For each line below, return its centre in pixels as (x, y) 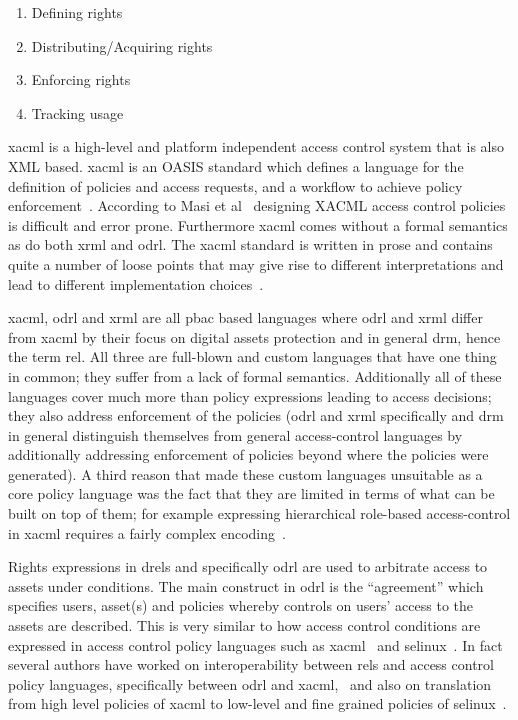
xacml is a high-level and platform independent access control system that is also (256, 146)
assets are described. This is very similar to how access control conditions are (244, 625)
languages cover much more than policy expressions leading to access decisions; (250, 395)
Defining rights (77, 12)
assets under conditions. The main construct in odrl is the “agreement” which (246, 585)
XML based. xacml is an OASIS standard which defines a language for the (236, 165)
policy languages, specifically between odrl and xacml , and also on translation (250, 683)
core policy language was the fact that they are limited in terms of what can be (251, 493)
